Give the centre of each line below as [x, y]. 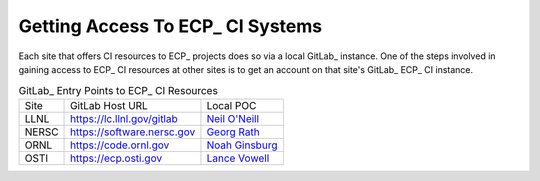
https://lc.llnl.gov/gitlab [124, 118]
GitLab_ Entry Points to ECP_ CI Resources [118, 90]
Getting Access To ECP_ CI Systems [170, 26]
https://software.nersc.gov [133, 132]
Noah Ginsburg [242, 145]
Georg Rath [233, 132]
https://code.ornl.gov [120, 145]
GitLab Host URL [109, 105]
